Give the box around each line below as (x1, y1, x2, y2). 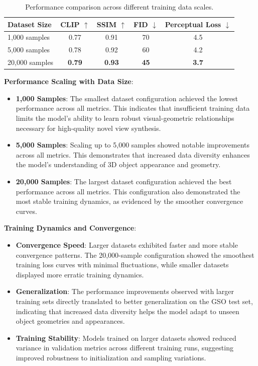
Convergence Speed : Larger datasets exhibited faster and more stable (16, 239, 238, 250)
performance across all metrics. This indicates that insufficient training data (16, 103, 250, 113)
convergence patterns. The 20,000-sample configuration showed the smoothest (16, 249, 254, 260)
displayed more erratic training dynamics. (16, 269, 144, 279)
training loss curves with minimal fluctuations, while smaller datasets (16, 259, 229, 270)
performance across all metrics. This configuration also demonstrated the (16, 186, 240, 196)
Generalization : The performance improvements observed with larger (16, 286, 234, 297)
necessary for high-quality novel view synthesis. (16, 122, 161, 133)
